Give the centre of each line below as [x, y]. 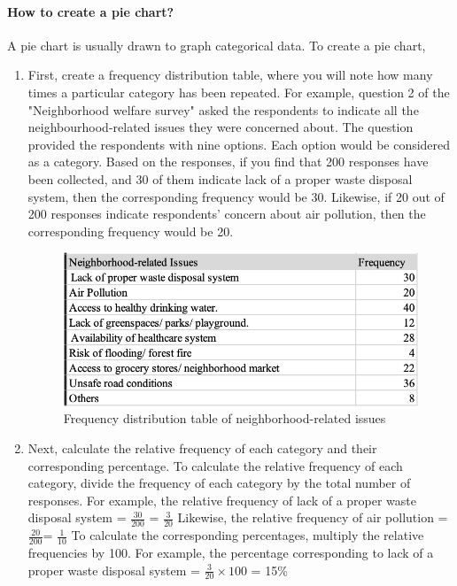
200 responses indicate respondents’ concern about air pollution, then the [227, 214]
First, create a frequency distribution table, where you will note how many [230, 75]
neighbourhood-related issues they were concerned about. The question [221, 127]
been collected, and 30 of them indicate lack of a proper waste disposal [220, 178]
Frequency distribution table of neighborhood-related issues [225, 418]
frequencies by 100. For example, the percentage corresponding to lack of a [231, 553]
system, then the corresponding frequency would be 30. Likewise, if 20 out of [236, 196]
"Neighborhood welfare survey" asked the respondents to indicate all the [223, 109]
